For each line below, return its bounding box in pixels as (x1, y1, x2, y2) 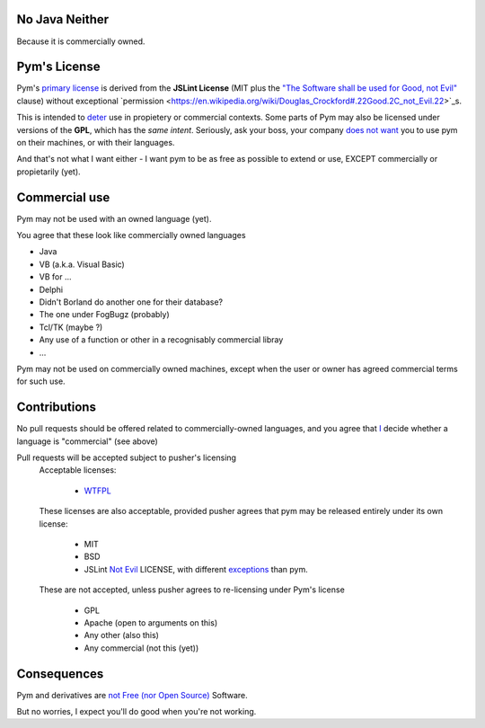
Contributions (16, 400, 96, 415)
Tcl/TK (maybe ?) (39, 322, 103, 333)
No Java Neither (16, 12, 110, 27)
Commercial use (16, 190, 110, 205)
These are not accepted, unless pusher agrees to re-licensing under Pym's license (39, 584, 345, 595)
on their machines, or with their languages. (16, 137, 175, 147)
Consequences (16, 666, 104, 681)
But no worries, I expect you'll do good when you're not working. (16, 706, 257, 717)
